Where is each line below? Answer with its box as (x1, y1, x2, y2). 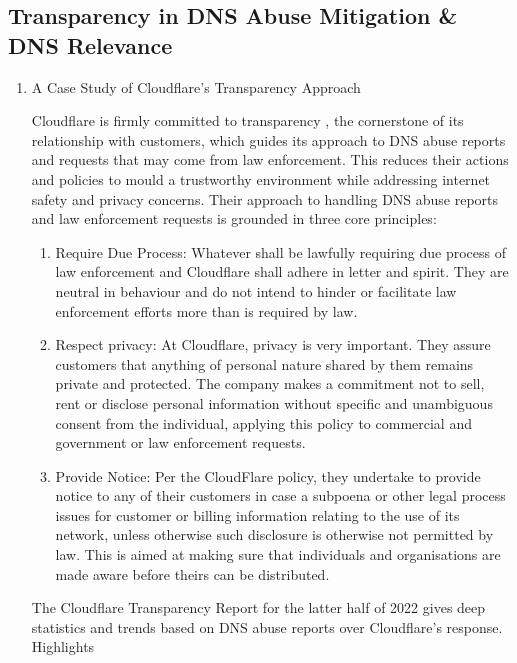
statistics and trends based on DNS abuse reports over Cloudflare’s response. (31, 616, 503, 637)
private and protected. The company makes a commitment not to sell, (55, 373, 485, 394)
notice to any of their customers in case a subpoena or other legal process (55, 485, 506, 506)
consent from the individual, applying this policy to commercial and (55, 412, 472, 433)
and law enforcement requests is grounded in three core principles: (31, 208, 437, 229)
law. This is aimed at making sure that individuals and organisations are (55, 544, 501, 565)
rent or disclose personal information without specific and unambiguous (55, 392, 493, 413)
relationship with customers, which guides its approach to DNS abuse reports (31, 129, 506, 150)
